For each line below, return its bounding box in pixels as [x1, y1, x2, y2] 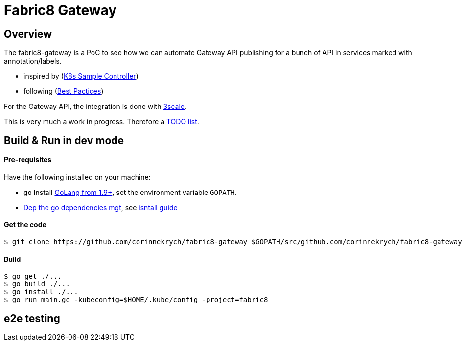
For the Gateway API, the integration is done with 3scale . [4, 102, 187, 111]
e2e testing [4, 312, 60, 324]
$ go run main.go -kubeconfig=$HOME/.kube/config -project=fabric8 [4, 296, 268, 304]
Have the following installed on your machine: [4, 172, 151, 181]
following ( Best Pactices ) [23, 87, 104, 96]
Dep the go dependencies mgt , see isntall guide [23, 203, 178, 212]
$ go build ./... [4, 280, 70, 288]
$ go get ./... [4, 272, 62, 280]
